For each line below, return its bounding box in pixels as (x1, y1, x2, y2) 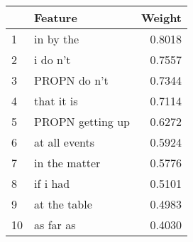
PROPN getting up (34, 113, 130, 130)
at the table (34, 196, 92, 212)
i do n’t (34, 51, 71, 68)
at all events (34, 134, 94, 150)
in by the (34, 31, 79, 47)
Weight (140, 9, 182, 26)
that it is (34, 93, 78, 109)
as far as (34, 216, 76, 233)
